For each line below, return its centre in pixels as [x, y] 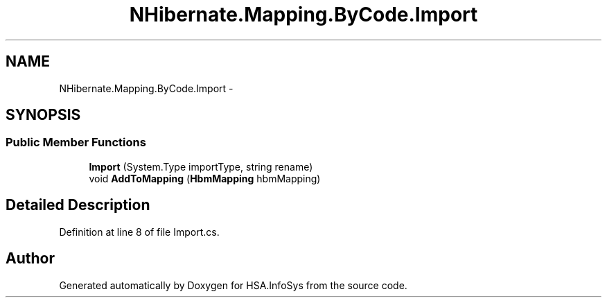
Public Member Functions [76, 142]
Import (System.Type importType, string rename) [201, 166]
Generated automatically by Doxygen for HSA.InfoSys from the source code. [233, 285]
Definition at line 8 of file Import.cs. [139, 232]
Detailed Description [78, 205]
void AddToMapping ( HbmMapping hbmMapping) [205, 178]
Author [30, 259]
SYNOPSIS [43, 115]
